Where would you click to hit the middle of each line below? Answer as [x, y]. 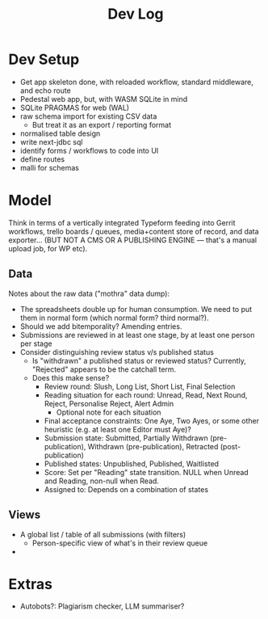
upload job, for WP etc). [48, 248]
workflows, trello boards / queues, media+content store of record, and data [134, 231]
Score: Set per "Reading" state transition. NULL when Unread [146, 472]
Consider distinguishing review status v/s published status [117, 352]
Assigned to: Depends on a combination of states [126, 489]
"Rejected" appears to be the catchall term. [104, 369]
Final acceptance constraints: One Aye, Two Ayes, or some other [152, 420]
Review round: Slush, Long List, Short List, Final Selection [140, 386]
